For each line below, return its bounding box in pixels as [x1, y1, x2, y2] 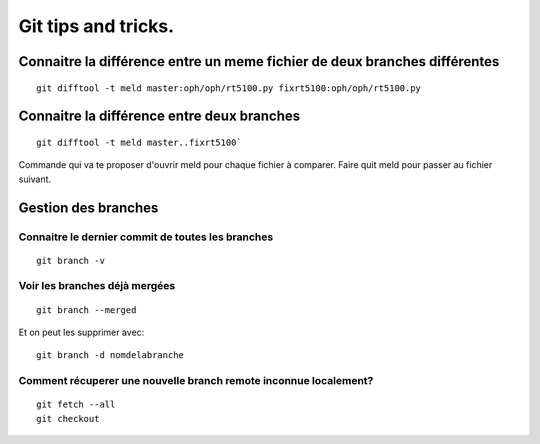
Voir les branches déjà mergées [18, 279, 176, 293]
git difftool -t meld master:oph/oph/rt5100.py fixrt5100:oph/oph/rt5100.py [36, 82, 422, 94]
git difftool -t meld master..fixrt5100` [36, 136, 242, 148]
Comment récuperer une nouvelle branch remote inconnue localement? [18, 374, 374, 388]
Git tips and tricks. [18, 15, 175, 37]
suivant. [18, 173, 52, 185]
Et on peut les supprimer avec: [18, 326, 145, 339]
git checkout [36, 413, 100, 424]
